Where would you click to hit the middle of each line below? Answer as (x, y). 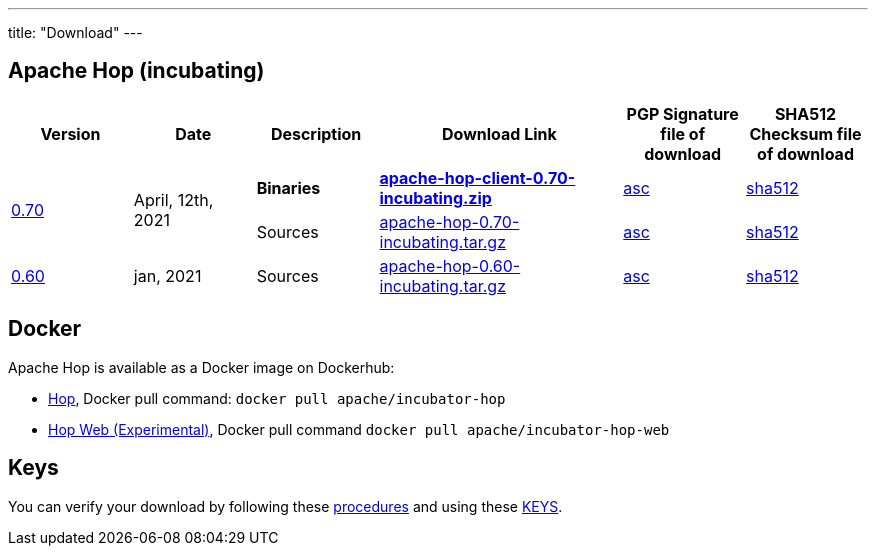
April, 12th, (173, 199)
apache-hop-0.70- (449, 221)
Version (70, 133)
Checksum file (805, 133)
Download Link (499, 133)
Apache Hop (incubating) (136, 71)
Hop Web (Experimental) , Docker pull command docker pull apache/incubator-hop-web (359, 429)
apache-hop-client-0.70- (477, 177)
